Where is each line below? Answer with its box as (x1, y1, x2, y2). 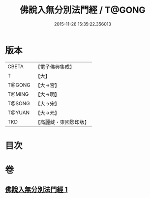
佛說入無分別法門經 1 (5, 185, 68, 194)
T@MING (7, 90, 29, 97)
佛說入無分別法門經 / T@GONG (19, 4, 146, 16)
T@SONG (7, 100, 30, 107)
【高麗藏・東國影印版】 (35, 118, 90, 125)
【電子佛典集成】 (35, 63, 75, 70)
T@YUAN (7, 109, 30, 116)
